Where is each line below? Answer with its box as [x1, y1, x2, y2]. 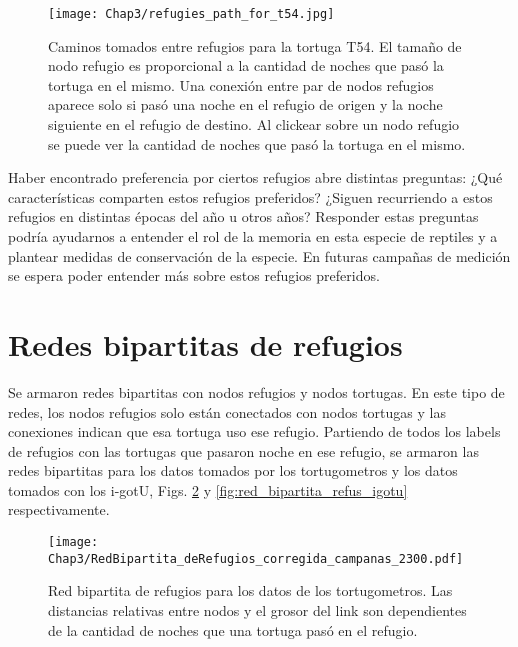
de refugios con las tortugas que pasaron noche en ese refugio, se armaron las [8, 440, 479, 461]
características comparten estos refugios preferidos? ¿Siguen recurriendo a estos [8, 186, 493, 207]
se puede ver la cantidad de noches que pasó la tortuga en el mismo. [48, 133, 466, 154]
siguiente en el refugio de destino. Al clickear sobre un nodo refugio [48, 114, 460, 135]
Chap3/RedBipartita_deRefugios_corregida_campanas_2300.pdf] [48, 551, 464, 566]
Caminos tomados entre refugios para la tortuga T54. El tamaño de [48, 35, 462, 56]
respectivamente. [8, 499, 110, 520]
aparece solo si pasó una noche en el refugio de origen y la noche [48, 94, 443, 115]
